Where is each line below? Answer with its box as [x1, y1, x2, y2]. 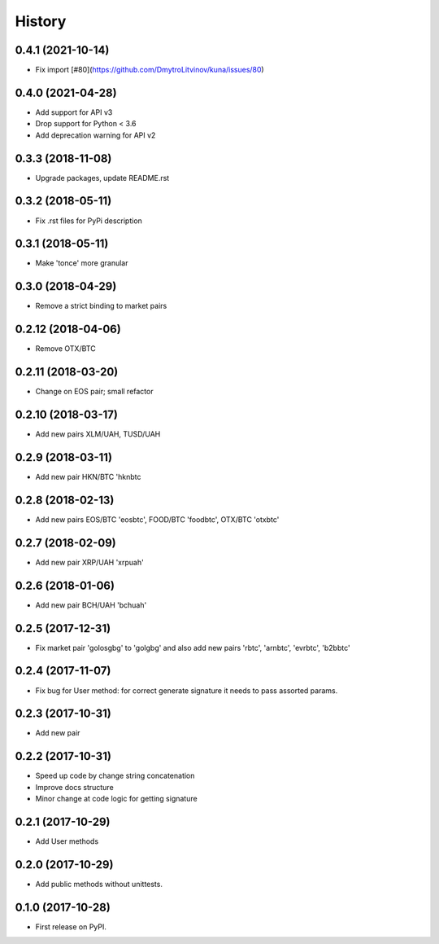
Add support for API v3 [35, 107, 113, 117]
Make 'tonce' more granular [35, 258, 128, 268]
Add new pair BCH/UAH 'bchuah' [35, 599, 147, 610]
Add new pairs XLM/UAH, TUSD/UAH [35, 429, 161, 439]
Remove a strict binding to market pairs [35, 301, 167, 311]
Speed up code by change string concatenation [35, 771, 195, 781]
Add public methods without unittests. [35, 879, 163, 889]
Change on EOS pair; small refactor [35, 387, 154, 397]
